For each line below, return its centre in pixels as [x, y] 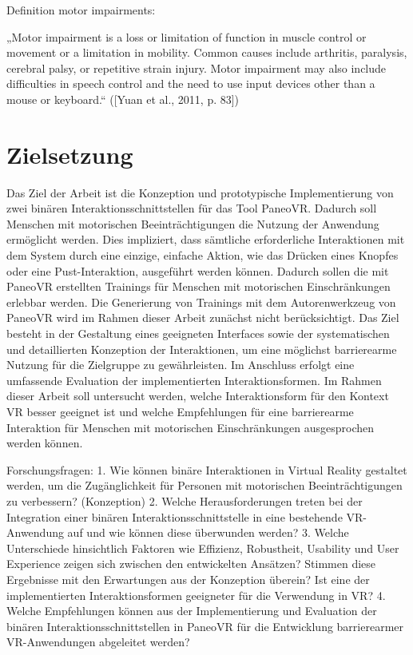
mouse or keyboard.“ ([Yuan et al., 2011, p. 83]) [123, 99]
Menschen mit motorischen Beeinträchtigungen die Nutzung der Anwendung [193, 223]
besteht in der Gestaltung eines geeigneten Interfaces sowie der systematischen [198, 333]
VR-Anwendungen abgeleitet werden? [98, 642]
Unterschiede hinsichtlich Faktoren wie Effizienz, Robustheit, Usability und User [203, 548]
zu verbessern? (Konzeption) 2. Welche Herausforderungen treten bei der [185, 500]
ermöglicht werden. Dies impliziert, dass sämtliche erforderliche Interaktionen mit [206, 239]
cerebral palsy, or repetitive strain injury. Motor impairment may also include [197, 67]
